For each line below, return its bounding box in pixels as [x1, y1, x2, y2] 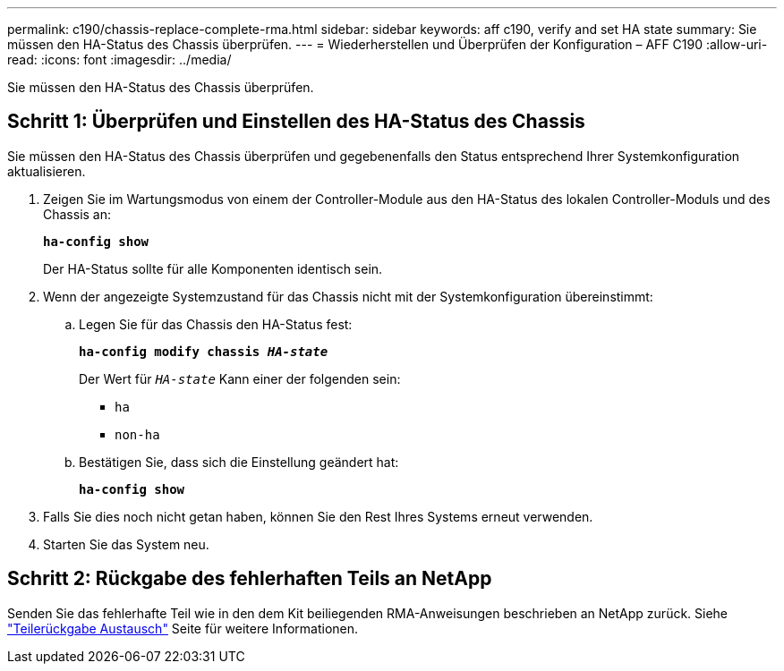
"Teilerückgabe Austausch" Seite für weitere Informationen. [7, 620, 359, 636]
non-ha [115, 427, 160, 442]
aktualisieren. [7, 163, 86, 179]
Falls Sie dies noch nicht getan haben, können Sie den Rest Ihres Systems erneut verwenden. [43, 508, 593, 524]
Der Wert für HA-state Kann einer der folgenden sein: [79, 370, 401, 386]
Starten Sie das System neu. [43, 536, 209, 552]
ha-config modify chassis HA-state [79, 344, 328, 359]
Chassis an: [43, 206, 112, 222]
